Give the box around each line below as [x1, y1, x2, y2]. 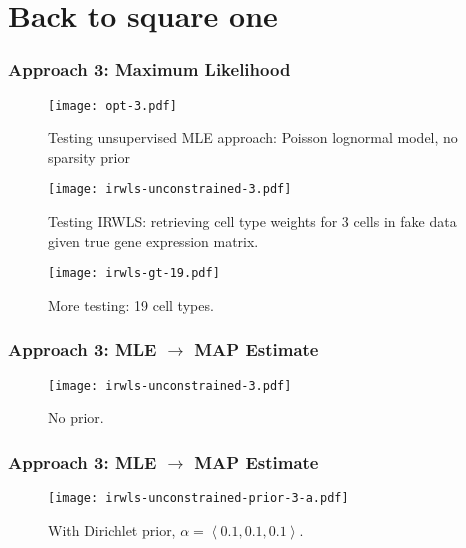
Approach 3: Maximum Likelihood [8, 57, 291, 82]
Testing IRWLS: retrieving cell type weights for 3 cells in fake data [48, 211, 457, 232]
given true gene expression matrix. [48, 230, 259, 251]
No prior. [48, 407, 104, 428]
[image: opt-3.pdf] [48, 98, 177, 113]
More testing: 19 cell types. [48, 294, 214, 315]
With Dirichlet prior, [48, 519, 176, 540]
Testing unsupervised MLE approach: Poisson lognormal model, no [48, 127, 458, 148]
